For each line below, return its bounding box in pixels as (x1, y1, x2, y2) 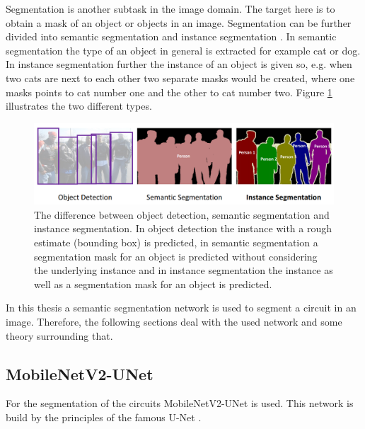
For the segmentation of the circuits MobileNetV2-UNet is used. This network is (6, 396, 354, 411)
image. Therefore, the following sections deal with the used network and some (6, 314, 342, 329)
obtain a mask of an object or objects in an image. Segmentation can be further (6, 15, 352, 30)
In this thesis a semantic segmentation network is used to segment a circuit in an (6, 300, 357, 315)
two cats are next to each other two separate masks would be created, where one (6, 70, 355, 85)
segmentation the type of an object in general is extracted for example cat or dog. (6, 42, 361, 57)
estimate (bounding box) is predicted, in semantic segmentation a (34, 235, 318, 250)
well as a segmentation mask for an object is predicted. (34, 276, 272, 291)
